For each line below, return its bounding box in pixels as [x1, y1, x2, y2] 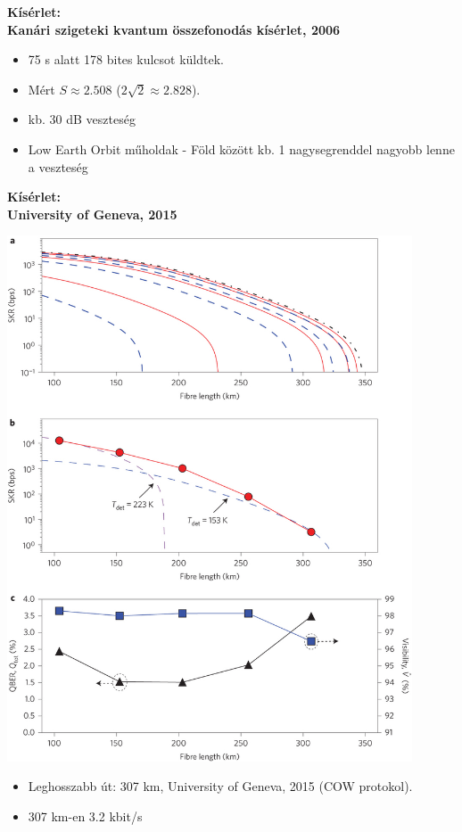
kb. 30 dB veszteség [28, 110, 136, 128]
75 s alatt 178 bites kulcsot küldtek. [28, 50, 224, 69]
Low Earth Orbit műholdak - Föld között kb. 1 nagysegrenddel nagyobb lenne [28, 139, 455, 158]
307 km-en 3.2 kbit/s [28, 806, 143, 825]
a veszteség [28, 157, 88, 176]
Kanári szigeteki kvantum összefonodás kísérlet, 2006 [7, 20, 341, 38]
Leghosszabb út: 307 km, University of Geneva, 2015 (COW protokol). [28, 777, 413, 795]
